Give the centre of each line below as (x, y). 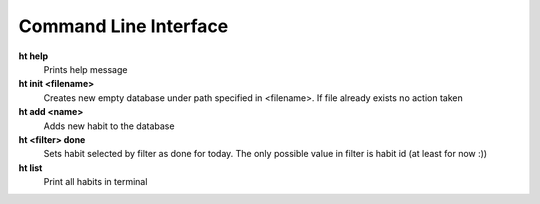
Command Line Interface (123, 26)
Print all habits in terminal (95, 182)
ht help (33, 56)
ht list (30, 167)
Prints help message (85, 69)
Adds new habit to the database (109, 126)
